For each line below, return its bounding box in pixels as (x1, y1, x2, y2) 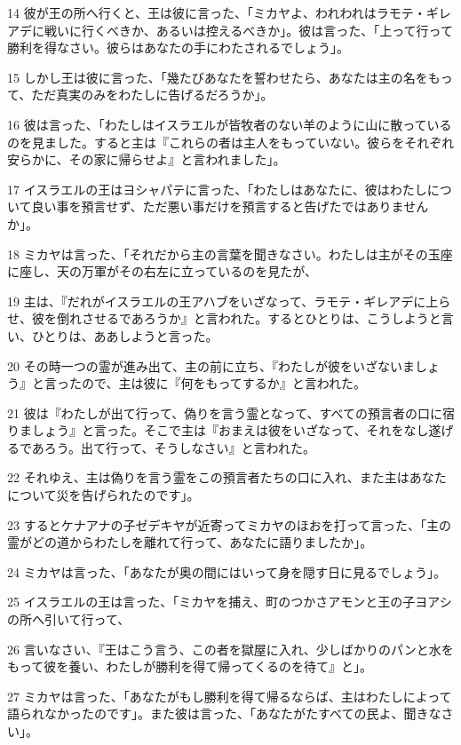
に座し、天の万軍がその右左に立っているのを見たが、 (7, 262, 318, 281)
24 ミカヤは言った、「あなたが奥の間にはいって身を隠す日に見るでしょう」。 (7, 562, 446, 581)
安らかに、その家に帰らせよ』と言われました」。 (7, 150, 286, 169)
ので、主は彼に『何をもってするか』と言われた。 (81, 374, 367, 392)
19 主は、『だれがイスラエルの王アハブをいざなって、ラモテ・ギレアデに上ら (7, 291, 451, 310)
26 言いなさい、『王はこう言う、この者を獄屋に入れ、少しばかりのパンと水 (7, 639, 441, 658)
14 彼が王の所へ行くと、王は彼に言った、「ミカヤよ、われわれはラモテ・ (7, 4, 426, 21)
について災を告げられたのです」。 (7, 486, 200, 504)
